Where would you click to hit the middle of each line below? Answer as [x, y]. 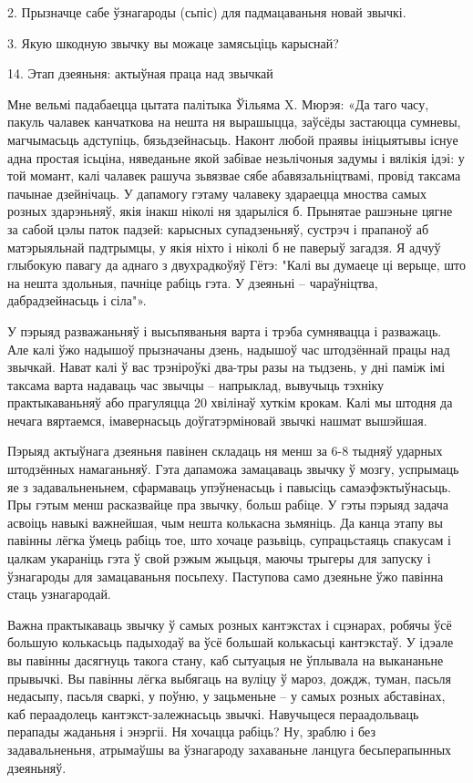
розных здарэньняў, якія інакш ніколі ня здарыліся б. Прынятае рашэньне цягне [230, 211]
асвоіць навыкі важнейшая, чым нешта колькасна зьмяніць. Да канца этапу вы [225, 522]
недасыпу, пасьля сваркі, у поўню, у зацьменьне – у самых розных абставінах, [226, 696]
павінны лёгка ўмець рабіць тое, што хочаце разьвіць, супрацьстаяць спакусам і [229, 540]
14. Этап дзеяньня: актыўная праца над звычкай [140, 73]
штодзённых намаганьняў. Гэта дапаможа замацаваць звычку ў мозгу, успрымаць [233, 469]
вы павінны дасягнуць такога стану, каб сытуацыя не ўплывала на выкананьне [226, 660]
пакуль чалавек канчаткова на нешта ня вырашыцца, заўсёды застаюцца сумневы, [234, 122]
